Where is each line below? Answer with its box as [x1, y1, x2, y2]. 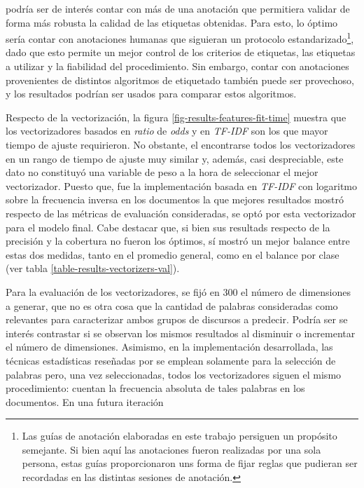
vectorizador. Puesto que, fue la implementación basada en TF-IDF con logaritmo [6, 178, 358, 193]
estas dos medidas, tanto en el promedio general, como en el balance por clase [6, 247, 339, 262]
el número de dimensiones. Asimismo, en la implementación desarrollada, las [6, 339, 333, 354]
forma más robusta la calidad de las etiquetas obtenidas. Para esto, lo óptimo [6, 15, 338, 29]
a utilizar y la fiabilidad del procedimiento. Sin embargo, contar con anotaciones [6, 59, 349, 74]
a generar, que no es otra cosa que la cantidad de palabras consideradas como [6, 298, 338, 313]
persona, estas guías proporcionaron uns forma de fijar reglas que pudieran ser [22, 456, 358, 470]
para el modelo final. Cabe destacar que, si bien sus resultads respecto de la [6, 219, 330, 234]
